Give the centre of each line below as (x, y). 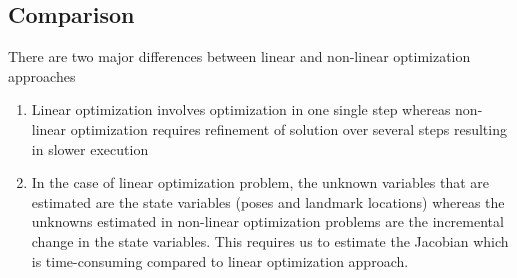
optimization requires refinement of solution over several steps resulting (288, 128)
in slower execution (90, 148)
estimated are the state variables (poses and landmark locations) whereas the (268, 201)
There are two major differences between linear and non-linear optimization (239, 56)
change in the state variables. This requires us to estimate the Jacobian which (270, 240)
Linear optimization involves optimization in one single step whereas (241, 109)
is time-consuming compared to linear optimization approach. (220, 260)
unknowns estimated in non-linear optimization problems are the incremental (267, 221)
